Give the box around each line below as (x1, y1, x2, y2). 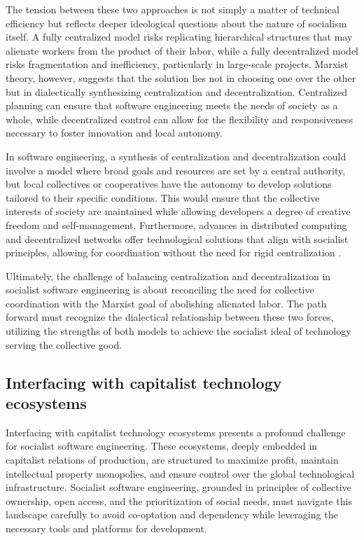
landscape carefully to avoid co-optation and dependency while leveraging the (6, 507, 338, 522)
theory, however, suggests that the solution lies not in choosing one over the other (6, 70, 356, 85)
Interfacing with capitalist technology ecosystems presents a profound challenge (6, 424, 346, 439)
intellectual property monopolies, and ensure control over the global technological (6, 466, 355, 480)
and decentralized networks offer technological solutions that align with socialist (6, 231, 349, 246)
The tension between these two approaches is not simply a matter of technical (6, 2, 339, 16)
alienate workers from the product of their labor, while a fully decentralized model (6, 43, 358, 57)
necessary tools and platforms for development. (6, 521, 207, 535)
